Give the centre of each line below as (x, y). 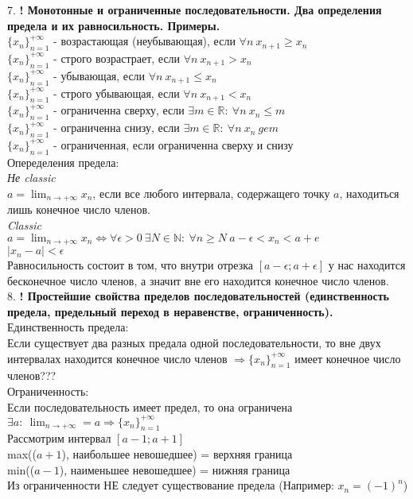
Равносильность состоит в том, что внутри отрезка (131, 265)
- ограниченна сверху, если (119, 110)
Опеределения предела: (63, 162)
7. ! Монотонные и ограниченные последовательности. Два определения (195, 10)
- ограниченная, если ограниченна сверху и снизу (173, 144)
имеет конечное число (348, 358)
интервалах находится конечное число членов (117, 358)
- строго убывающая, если (117, 93)
